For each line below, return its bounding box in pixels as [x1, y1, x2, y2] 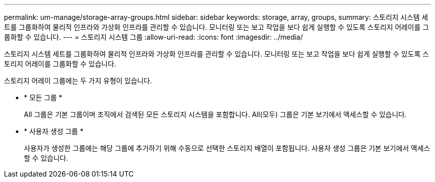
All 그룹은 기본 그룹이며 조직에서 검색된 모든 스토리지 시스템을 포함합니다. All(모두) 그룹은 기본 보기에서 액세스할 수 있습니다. [24, 110, 407, 119]
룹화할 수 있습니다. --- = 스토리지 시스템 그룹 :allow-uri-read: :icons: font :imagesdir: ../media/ [4, 33, 303, 41]
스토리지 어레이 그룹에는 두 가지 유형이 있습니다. [4, 76, 152, 85]
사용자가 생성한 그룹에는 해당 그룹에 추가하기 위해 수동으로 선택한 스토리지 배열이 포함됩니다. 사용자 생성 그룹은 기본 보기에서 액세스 [24, 144, 431, 152]
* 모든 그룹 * [24, 93, 63, 102]
